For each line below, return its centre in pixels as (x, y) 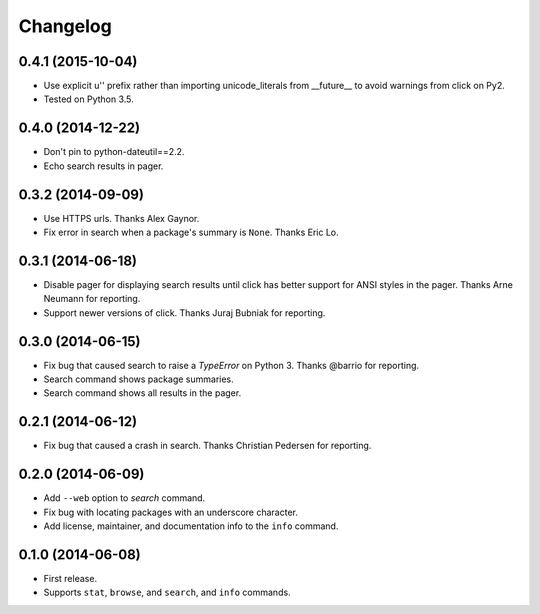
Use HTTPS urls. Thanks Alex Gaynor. (121, 218)
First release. (70, 578)
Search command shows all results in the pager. (142, 393)
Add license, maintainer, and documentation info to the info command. (191, 526)
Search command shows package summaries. (138, 379)
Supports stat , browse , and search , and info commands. (167, 592)
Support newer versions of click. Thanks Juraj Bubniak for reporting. (184, 312)
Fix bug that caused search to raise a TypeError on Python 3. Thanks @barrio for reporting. (231, 365)
